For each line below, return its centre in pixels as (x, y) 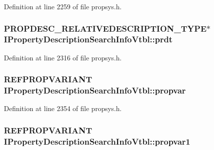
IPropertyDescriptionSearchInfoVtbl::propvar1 (97, 141)
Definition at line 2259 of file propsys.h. (63, 6)
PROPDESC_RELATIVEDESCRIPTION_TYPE (105, 28)
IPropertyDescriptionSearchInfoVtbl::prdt (88, 39)
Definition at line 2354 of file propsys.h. (63, 108)
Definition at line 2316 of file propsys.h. (63, 57)
